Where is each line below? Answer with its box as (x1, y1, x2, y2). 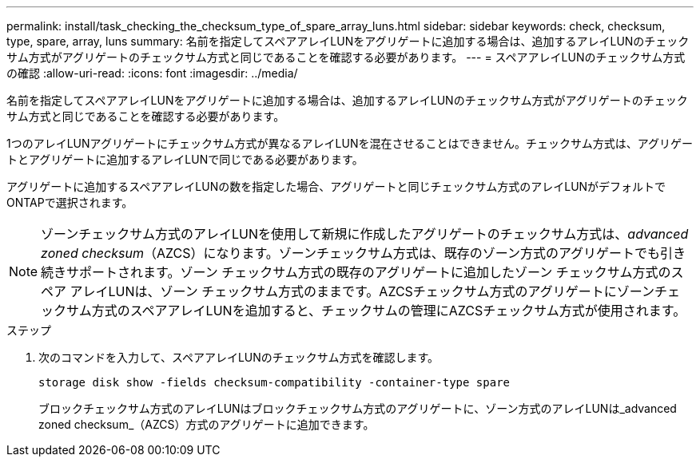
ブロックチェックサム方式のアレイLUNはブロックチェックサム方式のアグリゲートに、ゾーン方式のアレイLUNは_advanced (38, 402, 677, 415)
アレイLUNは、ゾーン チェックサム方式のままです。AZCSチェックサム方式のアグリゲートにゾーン (70, 283, 654, 299)
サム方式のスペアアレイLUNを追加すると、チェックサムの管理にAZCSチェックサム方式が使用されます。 (66, 303, 686, 319)
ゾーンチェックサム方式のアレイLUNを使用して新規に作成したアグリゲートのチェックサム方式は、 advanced (41, 226, 689, 242)
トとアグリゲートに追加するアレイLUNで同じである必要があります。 (6, 152, 364, 166)
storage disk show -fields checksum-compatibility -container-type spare (38, 376, 511, 389)
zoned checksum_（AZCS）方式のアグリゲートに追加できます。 (38, 417, 375, 431)
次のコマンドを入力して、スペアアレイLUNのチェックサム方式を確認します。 (38, 350, 439, 364)
